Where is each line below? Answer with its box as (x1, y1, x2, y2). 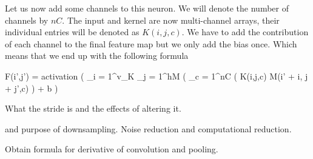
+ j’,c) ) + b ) (5, 81, 58, 94)
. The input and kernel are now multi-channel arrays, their (62, 13, 280, 26)
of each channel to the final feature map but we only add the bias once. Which (5, 37, 297, 50)
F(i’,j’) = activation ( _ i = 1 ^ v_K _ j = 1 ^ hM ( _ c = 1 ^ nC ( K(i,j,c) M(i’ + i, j (5, 69, 308, 82)
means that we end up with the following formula (5, 49, 189, 62)
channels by (5, 13, 49, 26)
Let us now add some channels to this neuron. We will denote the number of (5, 2, 289, 14)
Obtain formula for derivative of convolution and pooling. (5, 143, 218, 155)
